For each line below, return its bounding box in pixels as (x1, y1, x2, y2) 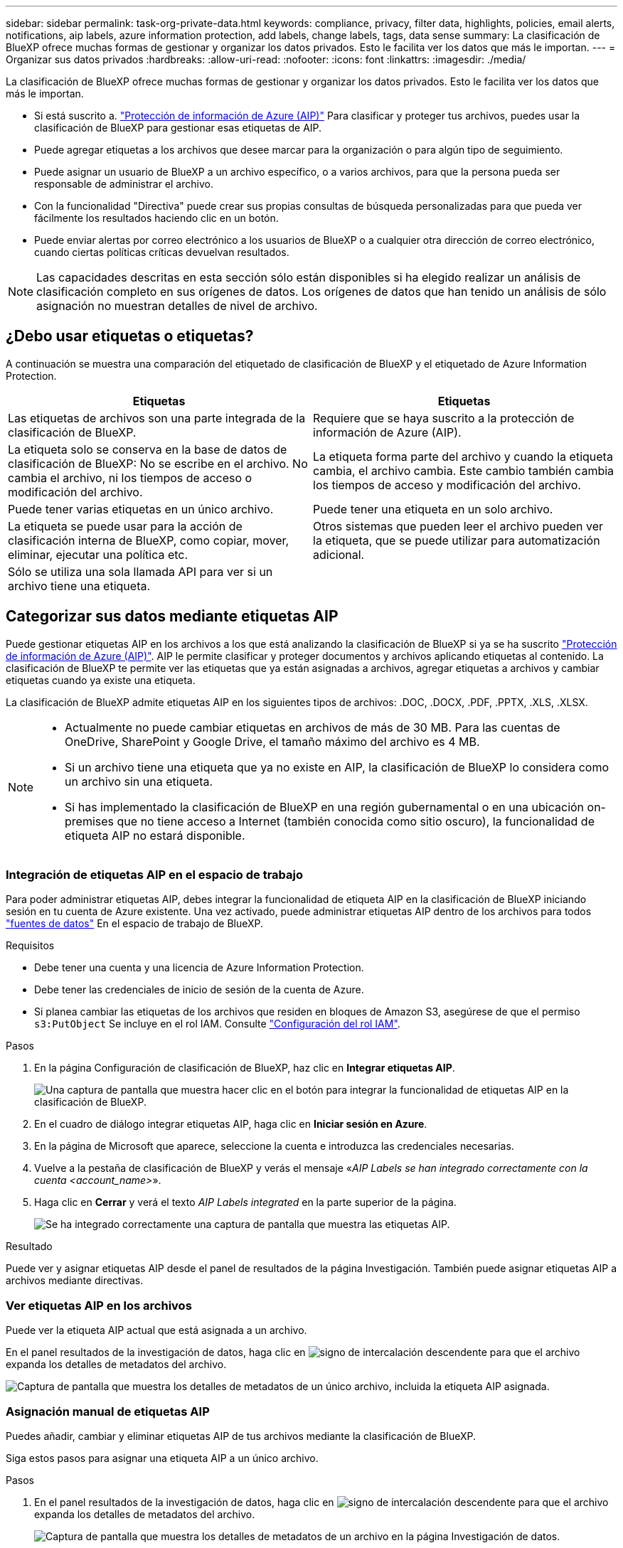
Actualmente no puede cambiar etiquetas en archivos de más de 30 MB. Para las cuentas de (65, 720, 560, 735)
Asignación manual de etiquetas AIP (6, 1404, 210, 1419)
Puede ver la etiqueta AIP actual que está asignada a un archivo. (6, 1324, 307, 1337)
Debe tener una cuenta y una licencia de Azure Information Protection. (34, 961, 364, 974)
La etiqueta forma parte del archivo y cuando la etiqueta (313, 449, 613, 464)
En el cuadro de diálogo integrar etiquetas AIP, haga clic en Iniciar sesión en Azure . (34, 1118, 427, 1131)
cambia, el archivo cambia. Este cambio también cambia (313, 463, 614, 478)
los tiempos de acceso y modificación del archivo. (313, 477, 581, 492)
